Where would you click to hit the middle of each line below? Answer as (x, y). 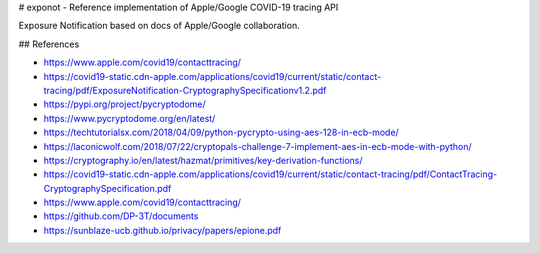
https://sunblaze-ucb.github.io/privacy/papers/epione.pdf (162, 230)
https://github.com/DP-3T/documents (121, 216)
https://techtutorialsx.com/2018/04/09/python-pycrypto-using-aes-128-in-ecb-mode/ (221, 132)
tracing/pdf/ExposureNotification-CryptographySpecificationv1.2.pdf (185, 90)
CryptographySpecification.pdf (107, 188)
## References (49, 44)
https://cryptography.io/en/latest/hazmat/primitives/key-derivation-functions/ (203, 160)
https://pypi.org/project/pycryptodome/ (125, 104)
